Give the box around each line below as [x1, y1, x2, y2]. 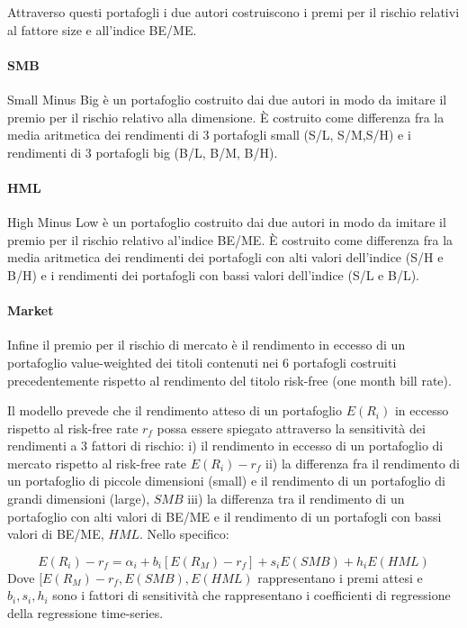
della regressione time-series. [7, 604, 164, 623]
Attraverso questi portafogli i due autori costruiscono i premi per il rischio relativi [7, 3, 460, 21]
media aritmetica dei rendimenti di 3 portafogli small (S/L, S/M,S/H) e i [7, 125, 411, 144]
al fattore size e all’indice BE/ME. [7, 20, 197, 39]
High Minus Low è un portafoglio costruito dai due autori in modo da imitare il [7, 213, 446, 232]
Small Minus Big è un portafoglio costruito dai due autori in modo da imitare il [7, 89, 447, 108]
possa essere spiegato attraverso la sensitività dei [157, 418, 426, 437]
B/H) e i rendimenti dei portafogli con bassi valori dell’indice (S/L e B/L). [7, 265, 419, 284]
